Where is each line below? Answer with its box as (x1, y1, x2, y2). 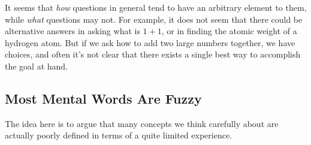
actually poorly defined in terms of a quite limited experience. (5, 129, 232, 141)
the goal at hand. (5, 59, 68, 72)
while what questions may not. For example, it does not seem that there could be (5, 13, 303, 25)
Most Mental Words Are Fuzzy (5, 89, 202, 107)
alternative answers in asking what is (5, 25, 140, 37)
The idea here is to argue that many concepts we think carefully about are (5, 117, 279, 129)
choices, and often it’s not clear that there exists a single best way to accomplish (5, 48, 301, 61)
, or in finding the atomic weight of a (161, 25, 297, 37)
